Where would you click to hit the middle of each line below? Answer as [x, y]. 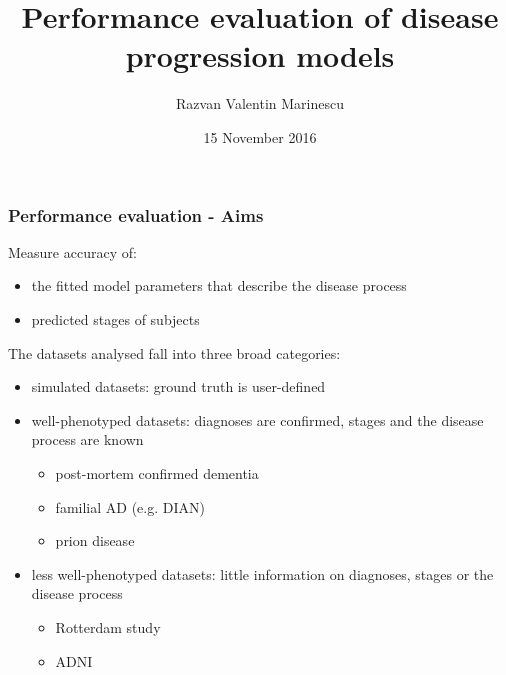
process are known [87, 439]
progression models [260, 55]
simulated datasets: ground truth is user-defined [178, 386]
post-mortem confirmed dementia [157, 472]
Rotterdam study [108, 626]
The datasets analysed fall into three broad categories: [174, 352]
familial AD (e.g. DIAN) [130, 506]
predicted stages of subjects [115, 318]
